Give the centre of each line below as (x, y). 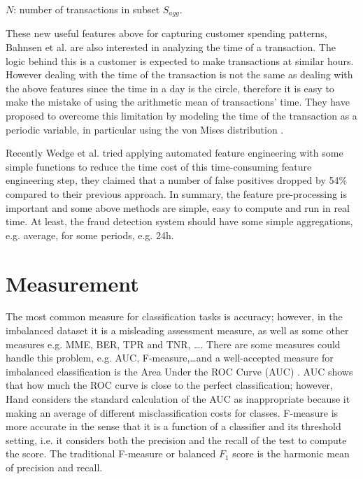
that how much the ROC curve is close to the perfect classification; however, (169, 385)
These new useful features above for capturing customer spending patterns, (166, 33)
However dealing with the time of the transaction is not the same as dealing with (179, 74)
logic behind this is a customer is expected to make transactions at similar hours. (180, 60)
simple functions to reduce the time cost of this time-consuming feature (159, 166)
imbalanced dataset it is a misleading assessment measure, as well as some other (177, 330)
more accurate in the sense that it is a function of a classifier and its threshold (173, 426)
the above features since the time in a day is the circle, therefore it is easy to (170, 88)
